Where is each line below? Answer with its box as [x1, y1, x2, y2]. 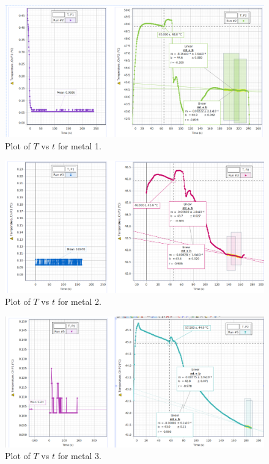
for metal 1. [57, 139, 101, 152]
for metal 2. [57, 295, 101, 308]
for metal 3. [57, 449, 101, 462]
